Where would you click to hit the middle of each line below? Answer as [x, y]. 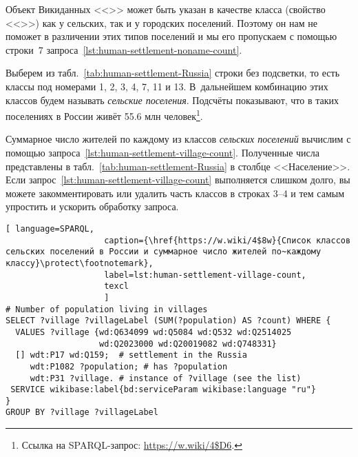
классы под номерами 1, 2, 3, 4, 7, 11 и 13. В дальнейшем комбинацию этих [167, 86]
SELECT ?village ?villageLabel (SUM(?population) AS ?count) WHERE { [168, 321]
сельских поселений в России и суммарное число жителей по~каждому [164, 252]
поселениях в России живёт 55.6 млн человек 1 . [104, 115]
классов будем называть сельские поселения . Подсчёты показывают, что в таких [172, 100]
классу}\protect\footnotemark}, [80, 263]
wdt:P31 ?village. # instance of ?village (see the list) [166, 378]
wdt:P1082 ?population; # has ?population [129, 366]
